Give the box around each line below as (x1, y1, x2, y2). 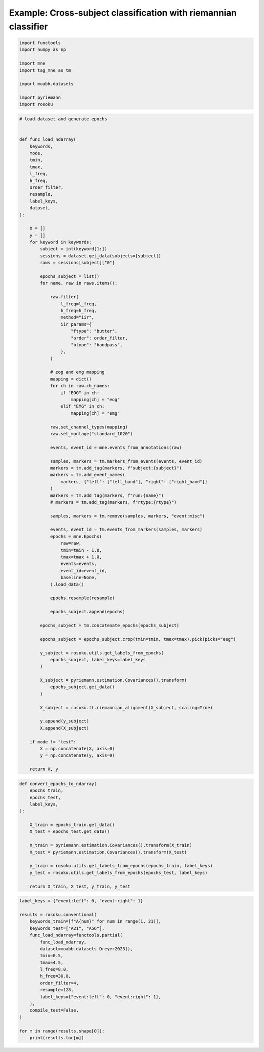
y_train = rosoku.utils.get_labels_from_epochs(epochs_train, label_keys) (29, 863, 213, 869)
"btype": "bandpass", (71, 342, 123, 347)
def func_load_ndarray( (19, 137, 77, 142)
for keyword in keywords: (29, 240, 92, 245)
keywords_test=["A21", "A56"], (29, 925, 105, 931)
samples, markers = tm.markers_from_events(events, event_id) (50, 458, 203, 464)
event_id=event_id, (60, 568, 108, 573)
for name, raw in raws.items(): (40, 280, 117, 286)
